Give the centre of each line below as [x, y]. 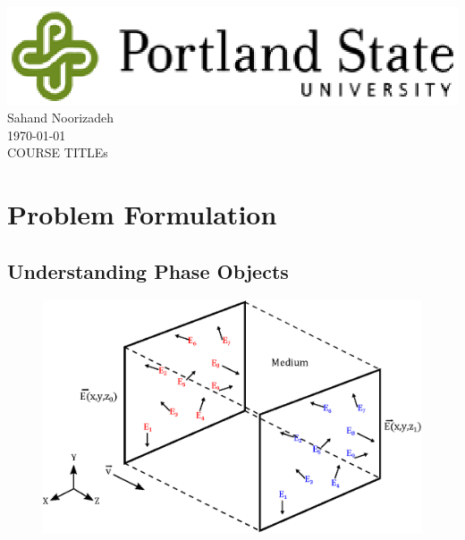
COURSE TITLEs [58, 152]
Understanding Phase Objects [148, 270]
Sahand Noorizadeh [61, 118]
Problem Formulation [142, 214]
